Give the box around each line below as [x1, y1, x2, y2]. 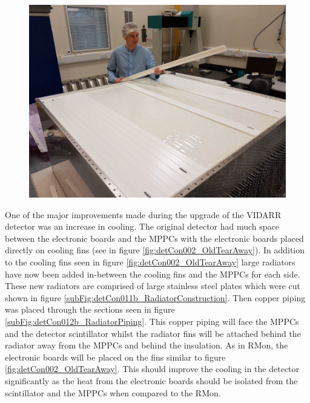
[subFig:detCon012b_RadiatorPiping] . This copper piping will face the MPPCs [5, 315, 299, 327]
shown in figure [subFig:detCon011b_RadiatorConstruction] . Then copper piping [5, 291, 306, 304]
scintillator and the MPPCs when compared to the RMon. [5, 386, 221, 399]
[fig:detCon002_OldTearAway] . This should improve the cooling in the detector [5, 362, 300, 375]
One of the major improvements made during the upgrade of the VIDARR [5, 208, 282, 221]
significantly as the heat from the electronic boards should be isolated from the [5, 374, 298, 387]
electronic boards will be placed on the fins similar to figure [5, 350, 226, 363]
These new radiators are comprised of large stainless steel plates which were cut [5, 279, 301, 292]
